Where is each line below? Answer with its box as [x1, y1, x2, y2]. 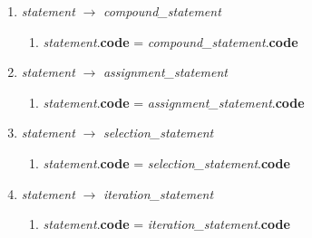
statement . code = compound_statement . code [43, 32, 298, 51]
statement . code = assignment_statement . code [43, 92, 305, 111]
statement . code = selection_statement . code [43, 153, 290, 172]
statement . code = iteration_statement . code [43, 214, 290, 233]
